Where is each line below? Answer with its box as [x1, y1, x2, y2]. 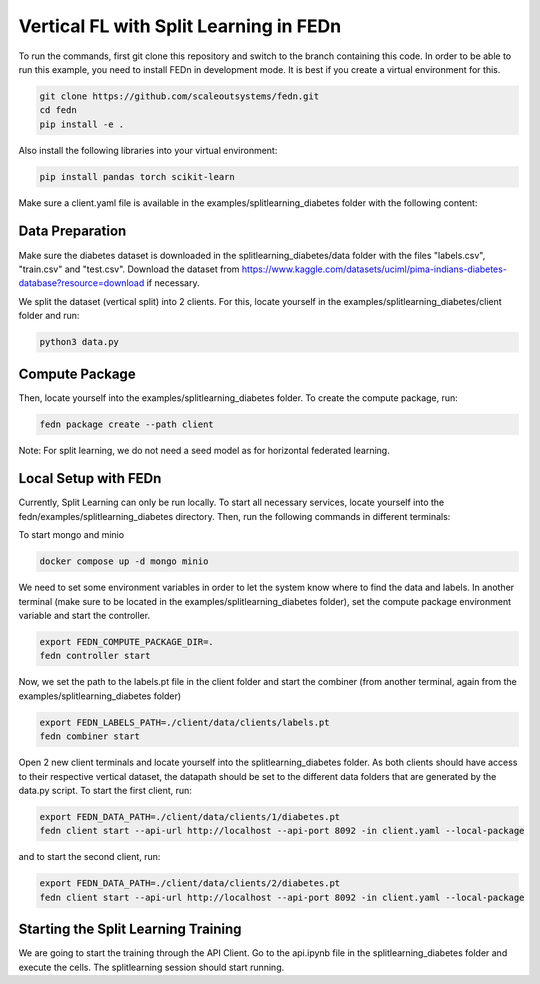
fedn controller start [39, 650, 151, 662]
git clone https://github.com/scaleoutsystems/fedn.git [39, 90, 320, 102]
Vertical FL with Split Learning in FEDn [18, 15, 342, 37]
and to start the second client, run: [18, 851, 161, 863]
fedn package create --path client [39, 418, 214, 430]
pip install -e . [39, 118, 125, 130]
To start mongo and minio [18, 529, 125, 541]
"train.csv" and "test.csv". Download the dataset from [18, 263, 240, 275]
